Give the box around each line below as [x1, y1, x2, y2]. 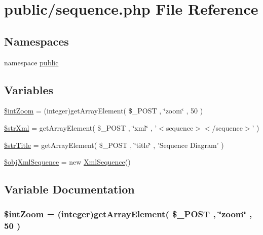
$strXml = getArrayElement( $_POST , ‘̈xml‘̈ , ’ [4, 122, 157, 133]
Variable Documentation [4, 181, 135, 197]
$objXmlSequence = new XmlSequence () [4, 156, 131, 167]
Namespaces [4, 33, 69, 49]
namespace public [4, 57, 59, 67]
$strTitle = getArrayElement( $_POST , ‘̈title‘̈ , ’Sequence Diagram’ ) [4, 139, 224, 150]
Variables [4, 82, 54, 97]
